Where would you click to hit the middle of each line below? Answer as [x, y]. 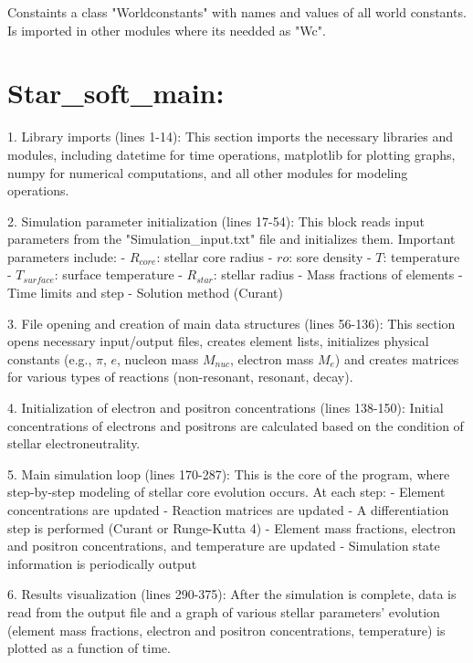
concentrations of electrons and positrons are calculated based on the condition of [236, 425]
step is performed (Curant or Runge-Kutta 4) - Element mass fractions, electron [231, 527]
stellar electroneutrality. [74, 443]
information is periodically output [102, 563]
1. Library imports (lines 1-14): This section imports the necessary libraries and [230, 137]
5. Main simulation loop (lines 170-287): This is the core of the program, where [229, 474]
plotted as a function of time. [89, 648]
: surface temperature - [118, 274]
